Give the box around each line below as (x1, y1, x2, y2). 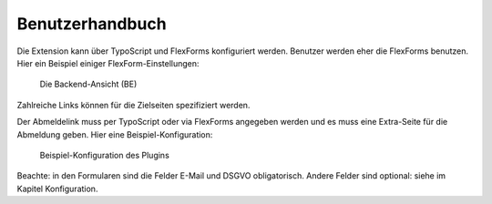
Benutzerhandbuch (16, 14, 168, 34)
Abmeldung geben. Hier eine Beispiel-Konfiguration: (16, 128, 213, 140)
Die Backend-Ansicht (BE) (39, 78, 138, 90)
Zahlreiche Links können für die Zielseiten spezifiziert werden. (16, 99, 251, 110)
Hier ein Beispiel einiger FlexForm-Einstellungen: (16, 57, 200, 68)
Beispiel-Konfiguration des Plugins (39, 149, 170, 160)
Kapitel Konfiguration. (16, 183, 98, 194)
